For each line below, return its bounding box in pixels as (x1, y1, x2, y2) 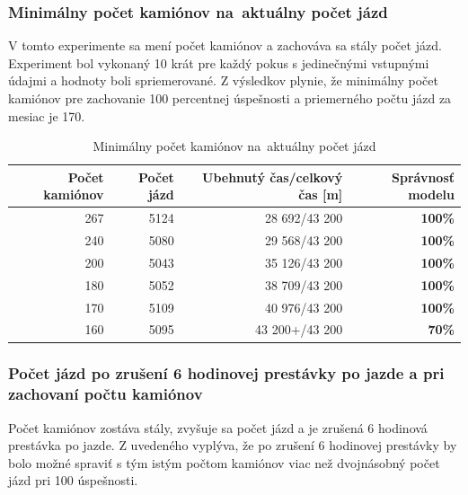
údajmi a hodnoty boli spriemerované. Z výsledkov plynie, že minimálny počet (8, 71, 438, 90)
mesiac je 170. (8, 106, 85, 125)
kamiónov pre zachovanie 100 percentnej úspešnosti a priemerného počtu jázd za (8, 89, 452, 107)
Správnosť (391, 167, 455, 186)
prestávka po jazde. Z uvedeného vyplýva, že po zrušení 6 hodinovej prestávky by (8, 436, 457, 455)
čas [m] (298, 185, 343, 204)
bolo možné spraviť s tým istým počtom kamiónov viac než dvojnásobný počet (8, 453, 440, 472)
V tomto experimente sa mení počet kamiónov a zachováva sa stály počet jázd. (8, 36, 442, 55)
